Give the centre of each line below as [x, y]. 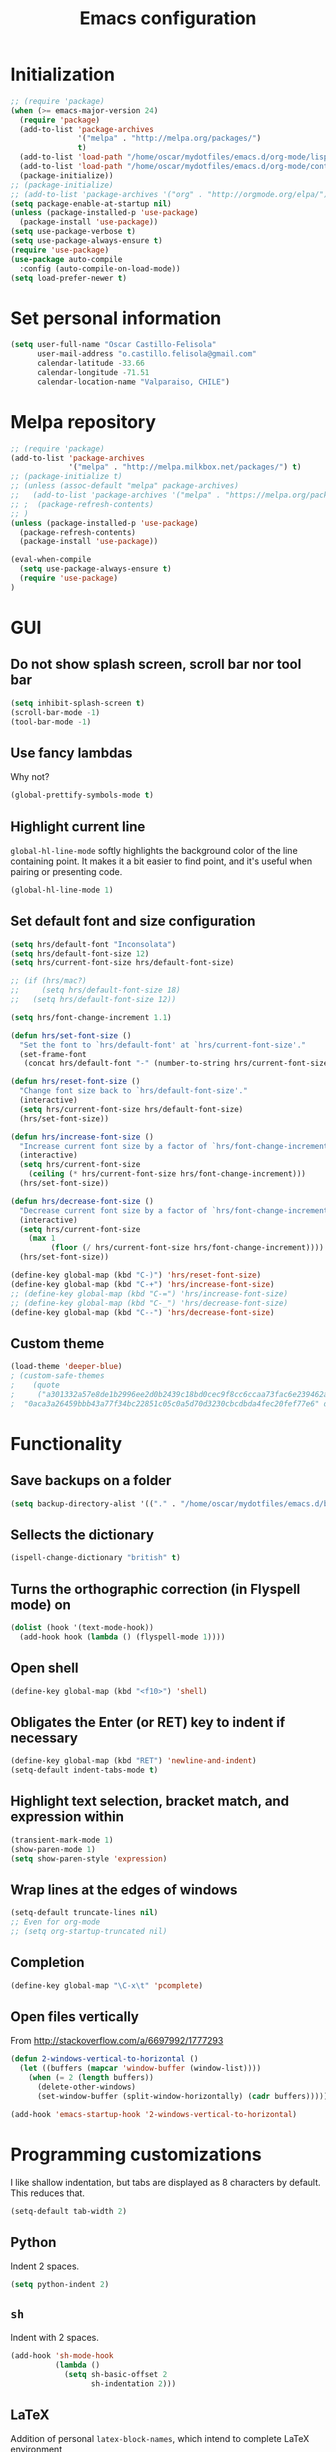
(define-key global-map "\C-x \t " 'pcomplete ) [106, 1985]
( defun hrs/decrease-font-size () [82, 1201]
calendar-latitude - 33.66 [90, 363]
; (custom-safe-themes [57, 1376]
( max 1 [42, 1238]
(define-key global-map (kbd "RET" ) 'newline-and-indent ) [133, 1761]
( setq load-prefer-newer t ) [69, 278]
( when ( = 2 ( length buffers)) [91, 2078]
